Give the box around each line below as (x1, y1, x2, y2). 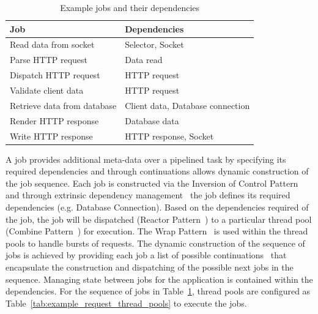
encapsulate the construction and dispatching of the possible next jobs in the (6, 260, 294, 273)
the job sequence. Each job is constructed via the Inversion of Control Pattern (6, 176, 298, 189)
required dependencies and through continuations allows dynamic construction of (6, 165, 309, 178)
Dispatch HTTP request (10, 69, 100, 81)
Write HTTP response (10, 129, 93, 142)
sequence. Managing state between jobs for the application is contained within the (6, 272, 313, 285)
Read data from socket (10, 38, 95, 51)
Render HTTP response (10, 114, 99, 127)
